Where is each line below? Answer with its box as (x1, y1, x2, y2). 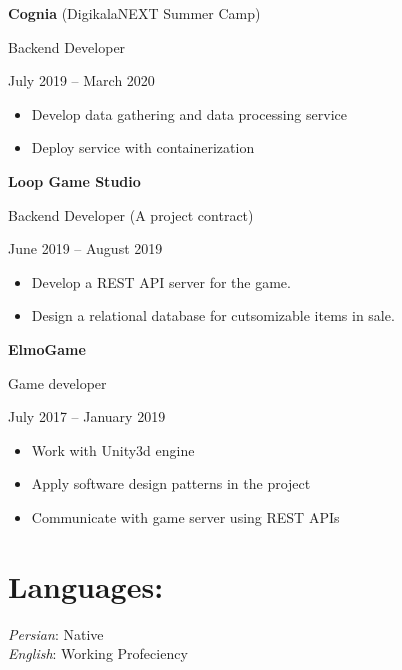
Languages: (8, 565, 164, 606)
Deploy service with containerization (31, 137, 255, 158)
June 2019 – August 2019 (8, 238, 163, 259)
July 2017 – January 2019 (8, 406, 166, 427)
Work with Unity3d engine (31, 439, 195, 460)
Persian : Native (8, 623, 104, 644)
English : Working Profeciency (8, 643, 188, 664)
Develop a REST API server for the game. (31, 271, 291, 292)
